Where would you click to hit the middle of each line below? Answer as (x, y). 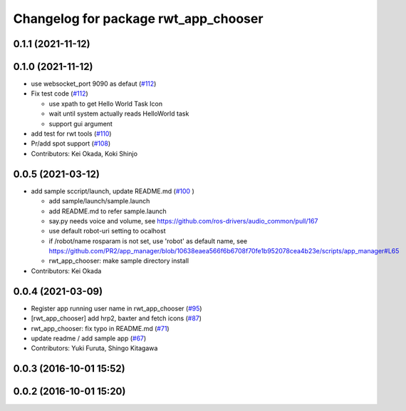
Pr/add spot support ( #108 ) (71, 143)
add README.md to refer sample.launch (108, 211)
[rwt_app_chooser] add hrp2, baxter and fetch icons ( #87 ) (116, 318)
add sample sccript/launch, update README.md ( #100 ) (113, 191)
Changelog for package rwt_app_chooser (138, 19)
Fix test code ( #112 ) (59, 93)
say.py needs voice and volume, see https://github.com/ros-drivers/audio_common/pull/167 (183, 220)
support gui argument (81, 123)
